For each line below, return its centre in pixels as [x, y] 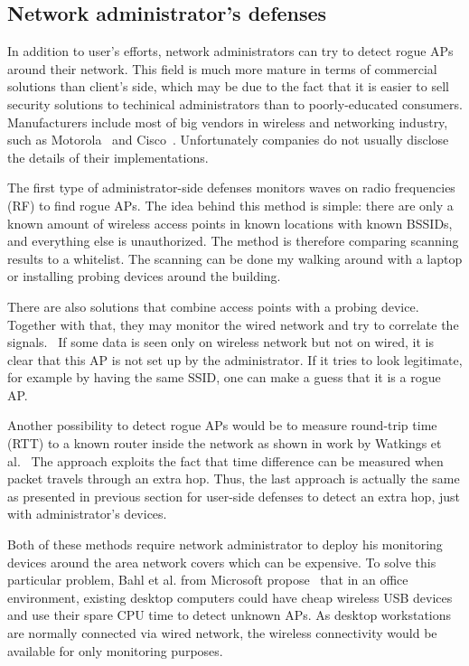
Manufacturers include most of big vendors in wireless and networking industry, [228, 122]
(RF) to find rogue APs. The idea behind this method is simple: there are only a [230, 205]
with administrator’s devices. [87, 514]
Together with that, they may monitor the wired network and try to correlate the [233, 324]
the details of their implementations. [108, 157]
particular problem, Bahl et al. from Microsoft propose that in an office [208, 580]
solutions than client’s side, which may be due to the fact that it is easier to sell [228, 86]
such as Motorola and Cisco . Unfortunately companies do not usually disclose [228, 140]
